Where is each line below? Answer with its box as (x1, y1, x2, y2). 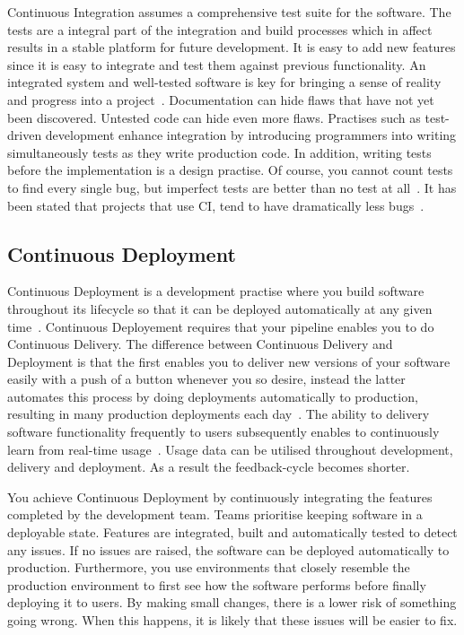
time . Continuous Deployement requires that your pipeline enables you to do (7, 317, 434, 335)
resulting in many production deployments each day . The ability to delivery (7, 404, 430, 423)
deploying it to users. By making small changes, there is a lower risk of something (7, 593, 457, 612)
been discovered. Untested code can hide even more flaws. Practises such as (7, 108, 421, 126)
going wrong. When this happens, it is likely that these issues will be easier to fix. (7, 611, 458, 630)
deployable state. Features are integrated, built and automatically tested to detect (7, 523, 458, 542)
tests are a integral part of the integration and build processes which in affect (7, 20, 433, 39)
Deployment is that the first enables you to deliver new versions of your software (7, 352, 451, 370)
